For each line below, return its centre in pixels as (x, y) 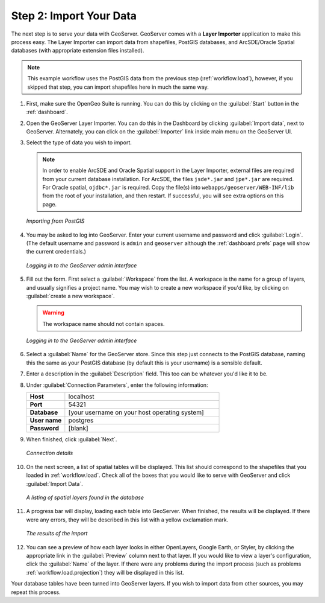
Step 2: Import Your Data (74, 16)
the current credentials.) (56, 252)
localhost (81, 397)
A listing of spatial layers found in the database (85, 497)
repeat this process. (36, 592)
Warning (53, 313)
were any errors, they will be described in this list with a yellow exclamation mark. (127, 520)
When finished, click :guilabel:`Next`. (72, 439)
